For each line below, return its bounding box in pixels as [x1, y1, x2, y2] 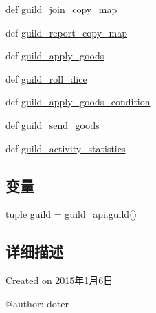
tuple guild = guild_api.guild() [5, 207, 137, 221]
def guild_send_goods [5, 117, 100, 132]
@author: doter [5, 296, 69, 310]
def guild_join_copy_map [5, 2, 118, 16]
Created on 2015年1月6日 [5, 273, 113, 287]
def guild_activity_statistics [5, 141, 126, 155]
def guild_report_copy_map [5, 25, 128, 39]
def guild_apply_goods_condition [5, 94, 151, 109]
